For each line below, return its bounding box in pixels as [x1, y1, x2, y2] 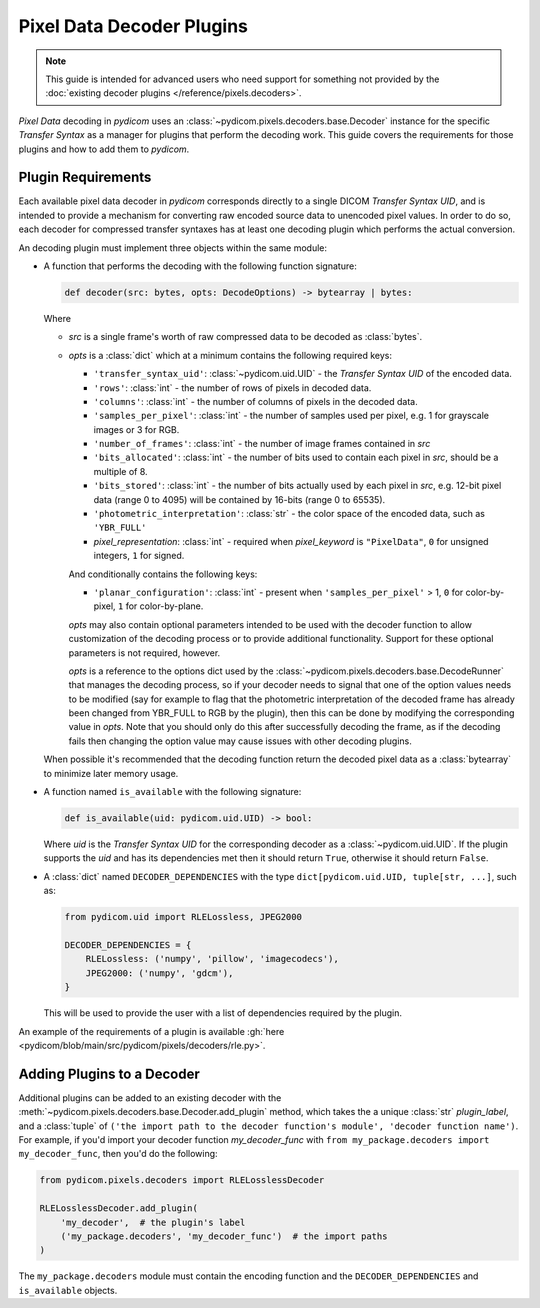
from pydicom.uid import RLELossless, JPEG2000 [64, 911, 302, 923]
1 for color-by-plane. [117, 600, 204, 612]
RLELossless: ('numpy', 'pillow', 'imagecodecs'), [85, 953, 339, 965]
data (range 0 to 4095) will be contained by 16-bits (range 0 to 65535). [93, 493, 386, 505]
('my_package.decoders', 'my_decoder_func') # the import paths [60, 1230, 388, 1242]
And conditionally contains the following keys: [68, 568, 258, 580]
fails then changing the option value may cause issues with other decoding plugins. [68, 735, 412, 747]
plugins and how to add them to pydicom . [18, 143, 190, 155]
